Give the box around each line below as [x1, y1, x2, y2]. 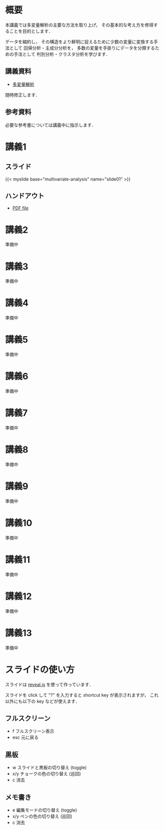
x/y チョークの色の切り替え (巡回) [12, 771, 81, 777]
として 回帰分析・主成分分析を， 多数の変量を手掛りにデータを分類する [9, 45, 155, 51]
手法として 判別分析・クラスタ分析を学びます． [13, 51, 110, 57]
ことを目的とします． [9, 28, 53, 34]
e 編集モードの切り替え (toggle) [12, 807, 77, 813]
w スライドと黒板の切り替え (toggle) [12, 764, 87, 771]
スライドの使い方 [5, 664, 75, 675]
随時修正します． [5, 92, 40, 97]
